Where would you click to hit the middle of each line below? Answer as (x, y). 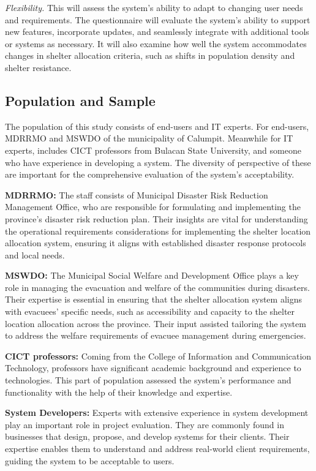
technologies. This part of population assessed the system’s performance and (148, 380)
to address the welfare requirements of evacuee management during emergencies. (156, 335)
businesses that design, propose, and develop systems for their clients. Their (147, 436)
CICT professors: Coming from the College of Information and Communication (158, 356)
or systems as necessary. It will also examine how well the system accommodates (156, 43)
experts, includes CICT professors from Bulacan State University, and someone (153, 150)
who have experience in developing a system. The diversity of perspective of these (158, 162)
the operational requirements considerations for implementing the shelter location (158, 231)
